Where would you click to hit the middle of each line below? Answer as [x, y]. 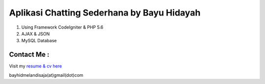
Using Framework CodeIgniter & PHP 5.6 [62, 27]
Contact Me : [29, 55]
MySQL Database [39, 41]
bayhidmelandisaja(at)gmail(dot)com [46, 75]
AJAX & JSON [36, 34]
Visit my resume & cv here [36, 66]
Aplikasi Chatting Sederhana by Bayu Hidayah [105, 13]
